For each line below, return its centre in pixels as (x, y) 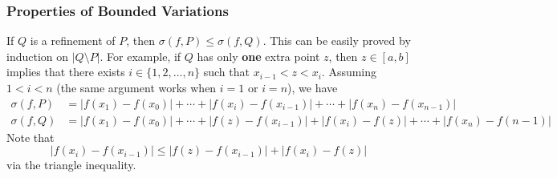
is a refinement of (73, 40)
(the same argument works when (136, 87)
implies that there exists (66, 72)
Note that (30, 137)
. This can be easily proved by (337, 40)
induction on (38, 56)
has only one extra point (258, 56)
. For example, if (140, 56)
